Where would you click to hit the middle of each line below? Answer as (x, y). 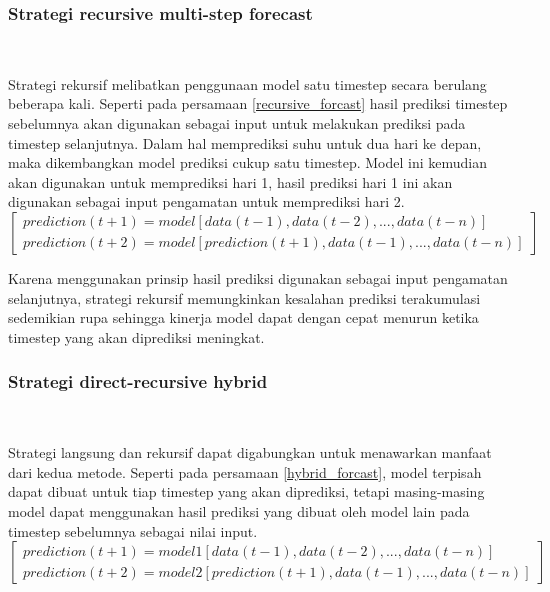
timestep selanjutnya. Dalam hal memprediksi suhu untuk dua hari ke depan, (245, 142)
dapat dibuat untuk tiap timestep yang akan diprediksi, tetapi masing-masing (246, 491)
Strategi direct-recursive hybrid (138, 381)
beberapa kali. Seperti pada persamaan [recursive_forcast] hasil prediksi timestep (258, 103)
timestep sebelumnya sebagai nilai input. (133, 530)
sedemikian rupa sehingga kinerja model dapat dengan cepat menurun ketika (243, 317)
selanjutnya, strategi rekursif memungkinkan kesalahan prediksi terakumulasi (244, 297)
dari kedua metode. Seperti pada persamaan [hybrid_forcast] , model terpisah (245, 471)
